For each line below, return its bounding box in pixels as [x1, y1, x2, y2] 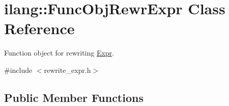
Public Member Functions [4, 89, 144, 105]
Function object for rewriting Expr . [4, 47, 114, 58]
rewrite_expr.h [44, 64, 91, 75]
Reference [4, 18, 75, 39]
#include [4, 64, 33, 75]
